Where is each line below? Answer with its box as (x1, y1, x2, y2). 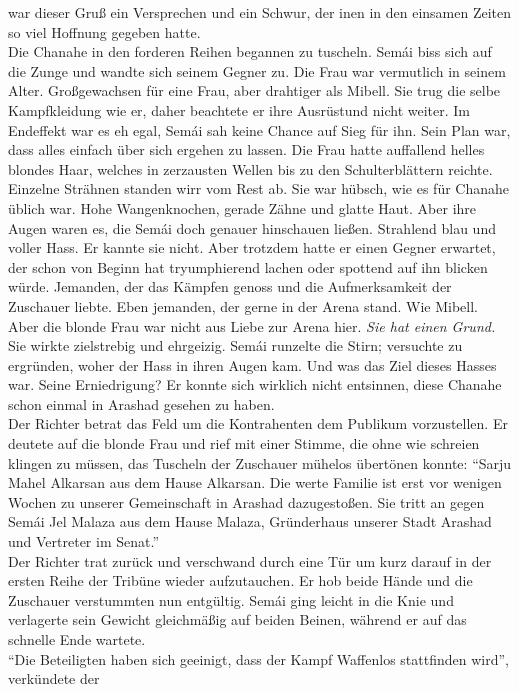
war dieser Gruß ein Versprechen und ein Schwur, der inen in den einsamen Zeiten (8, 2, 512, 22)
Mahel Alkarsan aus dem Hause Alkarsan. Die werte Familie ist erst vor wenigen (8, 472, 502, 493)
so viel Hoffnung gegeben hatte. (8, 21, 201, 42)
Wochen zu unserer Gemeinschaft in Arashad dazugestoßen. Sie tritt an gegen (8, 491, 485, 512)
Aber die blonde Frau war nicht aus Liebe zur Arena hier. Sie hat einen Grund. (8, 315, 496, 336)
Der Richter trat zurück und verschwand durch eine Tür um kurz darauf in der (8, 550, 492, 571)
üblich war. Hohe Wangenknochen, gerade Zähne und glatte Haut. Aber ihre (8, 197, 477, 218)
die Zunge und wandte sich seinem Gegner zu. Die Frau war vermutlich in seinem (8, 60, 506, 81)
